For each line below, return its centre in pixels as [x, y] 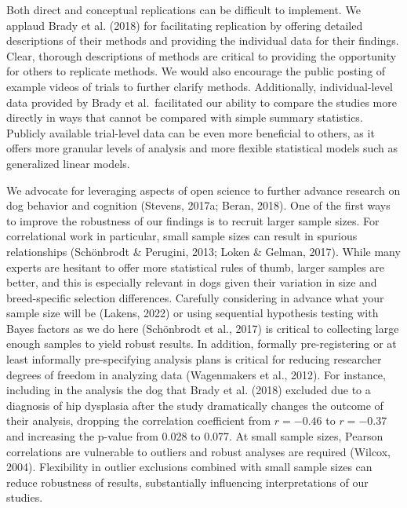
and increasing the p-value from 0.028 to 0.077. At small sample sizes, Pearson [195, 436]
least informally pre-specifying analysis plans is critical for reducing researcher [194, 359]
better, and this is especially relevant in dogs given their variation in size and [192, 282]
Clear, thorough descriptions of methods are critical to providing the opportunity [202, 55]
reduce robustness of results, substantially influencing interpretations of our [187, 482]
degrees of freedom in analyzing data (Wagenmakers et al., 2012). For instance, [196, 374]
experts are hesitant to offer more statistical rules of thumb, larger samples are [195, 267]
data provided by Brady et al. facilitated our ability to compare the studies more [202, 102]
